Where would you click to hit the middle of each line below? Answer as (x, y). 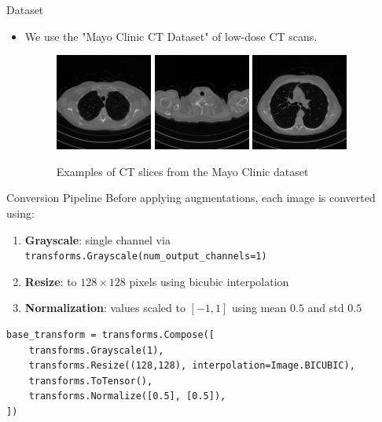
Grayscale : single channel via (97, 239)
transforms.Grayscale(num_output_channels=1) (146, 257)
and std (326, 308)
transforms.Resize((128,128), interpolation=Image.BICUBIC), (192, 366)
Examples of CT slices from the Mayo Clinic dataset (182, 171)
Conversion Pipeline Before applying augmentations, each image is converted (191, 198)
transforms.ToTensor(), (91, 381)
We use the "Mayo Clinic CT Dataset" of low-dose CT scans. (171, 36)
